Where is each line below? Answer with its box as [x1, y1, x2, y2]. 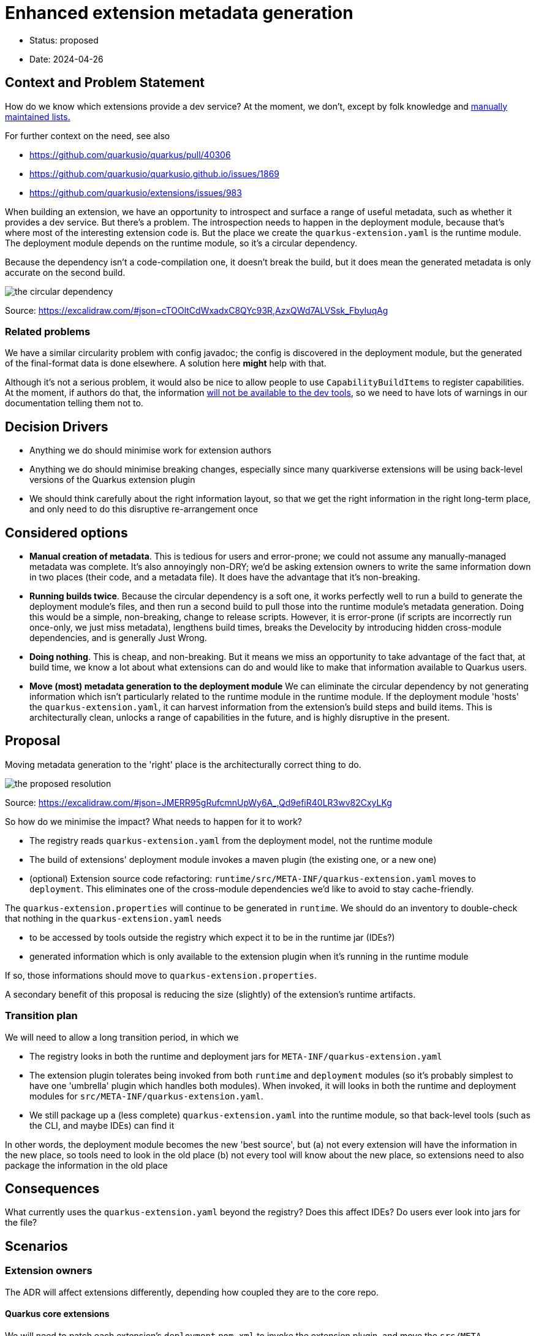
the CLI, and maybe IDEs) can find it [29, 1120, 175, 1131]
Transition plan [5, 1009, 78, 1022]
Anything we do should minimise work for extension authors [29, 445, 271, 456]
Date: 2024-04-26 [29, 53, 104, 64]
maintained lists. [5, 111, 70, 122]
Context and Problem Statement [5, 75, 205, 91]
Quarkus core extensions [5, 1308, 110, 1319]
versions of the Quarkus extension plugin [29, 474, 195, 485]
